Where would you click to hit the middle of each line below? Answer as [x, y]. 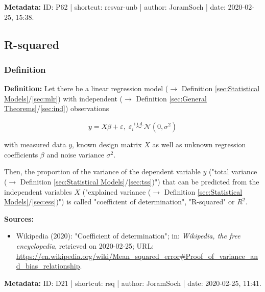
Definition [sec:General [171, 98]
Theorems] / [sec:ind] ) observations [57, 108]
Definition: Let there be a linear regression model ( [86, 88]
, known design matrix [107, 144]
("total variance [233, 171]
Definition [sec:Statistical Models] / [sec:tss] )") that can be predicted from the [140, 181]
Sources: [19, 218]
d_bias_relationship [48, 266]
